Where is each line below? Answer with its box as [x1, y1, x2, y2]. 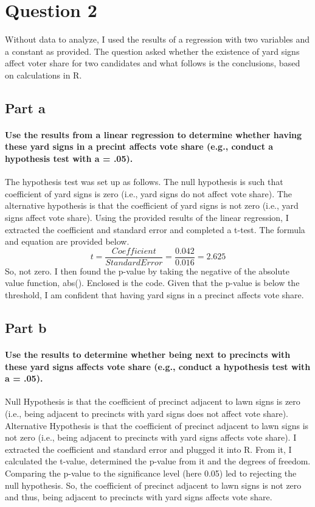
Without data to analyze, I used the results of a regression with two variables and [5, 33, 310, 46]
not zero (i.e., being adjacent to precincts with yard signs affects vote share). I [5, 431, 297, 444]
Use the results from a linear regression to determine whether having [5, 128, 302, 141]
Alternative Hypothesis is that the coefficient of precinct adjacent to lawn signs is [5, 419, 309, 432]
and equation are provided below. [5, 235, 130, 248]
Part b [5, 318, 47, 337]
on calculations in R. [5, 68, 82, 81]
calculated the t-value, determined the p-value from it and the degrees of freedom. [5, 455, 311, 467]
